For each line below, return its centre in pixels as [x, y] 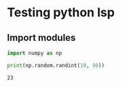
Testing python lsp [61, 13]
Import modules [41, 38]
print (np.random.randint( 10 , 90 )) [56, 65]
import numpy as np [35, 53]
